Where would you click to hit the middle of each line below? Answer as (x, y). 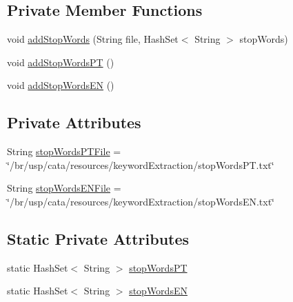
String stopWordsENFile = (64, 188)
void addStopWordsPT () (61, 62)
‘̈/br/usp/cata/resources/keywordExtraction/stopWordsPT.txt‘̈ (141, 164)
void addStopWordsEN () (61, 85)
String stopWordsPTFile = (64, 151)
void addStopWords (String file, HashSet (93, 39)
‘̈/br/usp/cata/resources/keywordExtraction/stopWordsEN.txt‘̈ (141, 201)
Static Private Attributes (98, 238)
